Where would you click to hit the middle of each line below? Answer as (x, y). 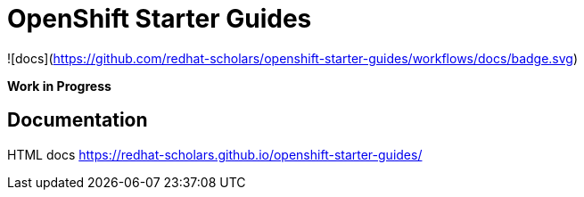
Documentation (78, 120)
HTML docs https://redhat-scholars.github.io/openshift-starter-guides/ (215, 154)
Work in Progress (59, 86)
